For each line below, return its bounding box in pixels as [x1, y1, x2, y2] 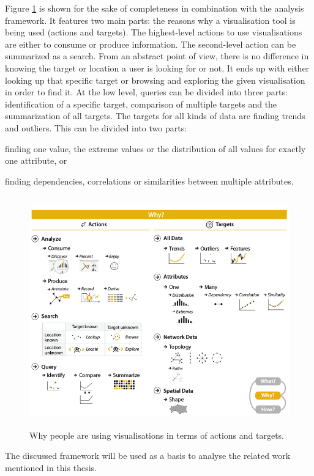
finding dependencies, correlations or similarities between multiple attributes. [5, 174, 294, 187]
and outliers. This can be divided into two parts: [5, 121, 187, 134]
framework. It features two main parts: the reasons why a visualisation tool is [5, 13, 296, 26]
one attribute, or [5, 154, 67, 167]
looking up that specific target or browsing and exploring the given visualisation [5, 73, 305, 86]
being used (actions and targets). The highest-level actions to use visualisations [5, 26, 302, 38]
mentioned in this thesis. [5, 461, 97, 474]
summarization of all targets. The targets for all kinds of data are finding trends [5, 109, 305, 122]
